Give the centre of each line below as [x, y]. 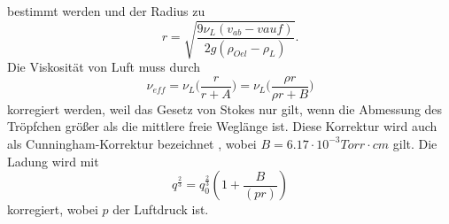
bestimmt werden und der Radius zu [106, 11]
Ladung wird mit [53, 161]
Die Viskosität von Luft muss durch [104, 67]
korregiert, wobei [53, 209]
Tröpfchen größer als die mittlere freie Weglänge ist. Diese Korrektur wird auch [222, 126]
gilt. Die [415, 143]
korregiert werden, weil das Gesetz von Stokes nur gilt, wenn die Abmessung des [225, 108]
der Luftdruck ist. [161, 209]
